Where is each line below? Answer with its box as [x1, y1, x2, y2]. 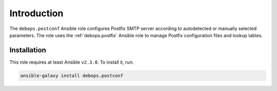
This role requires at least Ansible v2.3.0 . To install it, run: [9, 59, 134, 65]
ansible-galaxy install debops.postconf [20, 73, 123, 78]
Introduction [9, 8, 64, 19]
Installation [9, 46, 46, 54]
